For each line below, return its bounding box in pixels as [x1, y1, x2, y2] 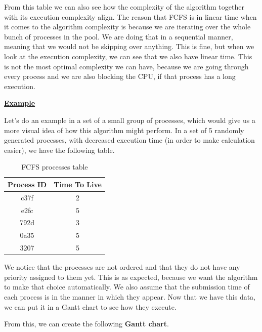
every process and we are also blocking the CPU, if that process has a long [4, 71, 236, 81]
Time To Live [54, 179, 102, 189]
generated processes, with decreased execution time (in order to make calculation [4, 135, 255, 145]
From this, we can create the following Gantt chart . [4, 318, 169, 329]
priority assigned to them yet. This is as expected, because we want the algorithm [4, 271, 258, 282]
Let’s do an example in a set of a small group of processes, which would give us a [4, 114, 255, 125]
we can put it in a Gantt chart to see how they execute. [4, 301, 177, 312]
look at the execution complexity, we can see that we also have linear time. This [4, 51, 252, 61]
